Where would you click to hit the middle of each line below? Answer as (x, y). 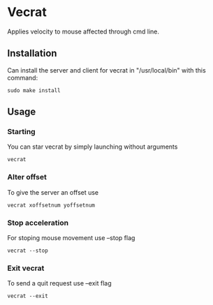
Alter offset (27, 177)
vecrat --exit (28, 296)
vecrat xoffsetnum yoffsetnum (51, 205)
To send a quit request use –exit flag (59, 283)
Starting (22, 132)
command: (23, 77)
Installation (32, 53)
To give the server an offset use (53, 192)
